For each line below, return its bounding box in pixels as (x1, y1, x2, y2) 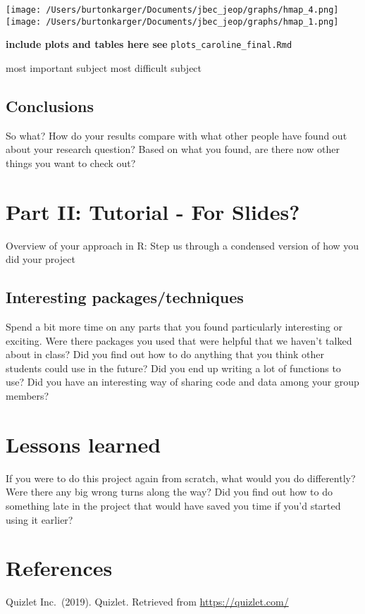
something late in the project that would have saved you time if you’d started (6, 498, 341, 512)
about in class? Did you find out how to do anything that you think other (6, 347, 324, 362)
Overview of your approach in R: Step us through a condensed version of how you (6, 238, 359, 252)
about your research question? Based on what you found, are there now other (6, 142, 340, 156)
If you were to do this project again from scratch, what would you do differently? (6, 470, 356, 485)
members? (6, 388, 49, 403)
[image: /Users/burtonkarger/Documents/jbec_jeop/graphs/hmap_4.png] (6, 5, 339, 15)
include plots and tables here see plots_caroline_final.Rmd (6, 37, 292, 51)
